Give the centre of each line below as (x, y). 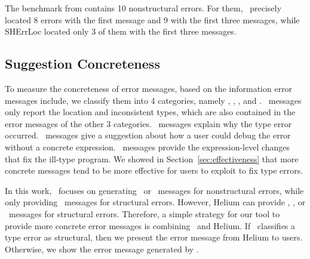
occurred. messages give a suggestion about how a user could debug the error (148, 135)
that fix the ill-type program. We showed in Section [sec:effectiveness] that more (152, 158)
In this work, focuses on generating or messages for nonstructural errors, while (154, 190)
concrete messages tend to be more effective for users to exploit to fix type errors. (154, 170)
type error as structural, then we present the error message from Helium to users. (154, 237)
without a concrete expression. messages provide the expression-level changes (148, 147)
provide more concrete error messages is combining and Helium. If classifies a (150, 225)
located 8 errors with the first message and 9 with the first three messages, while (152, 19)
